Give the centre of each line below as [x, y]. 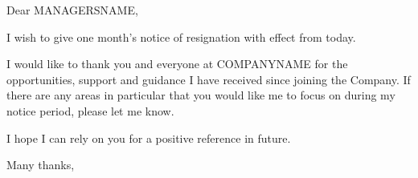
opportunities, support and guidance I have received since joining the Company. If [209, 79]
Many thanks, [41, 165]
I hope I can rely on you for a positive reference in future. [149, 138]
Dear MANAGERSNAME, [72, 10]
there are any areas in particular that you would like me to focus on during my [201, 95]
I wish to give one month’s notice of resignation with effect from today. [181, 36]
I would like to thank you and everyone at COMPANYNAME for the [177, 64]
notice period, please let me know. [90, 110]
